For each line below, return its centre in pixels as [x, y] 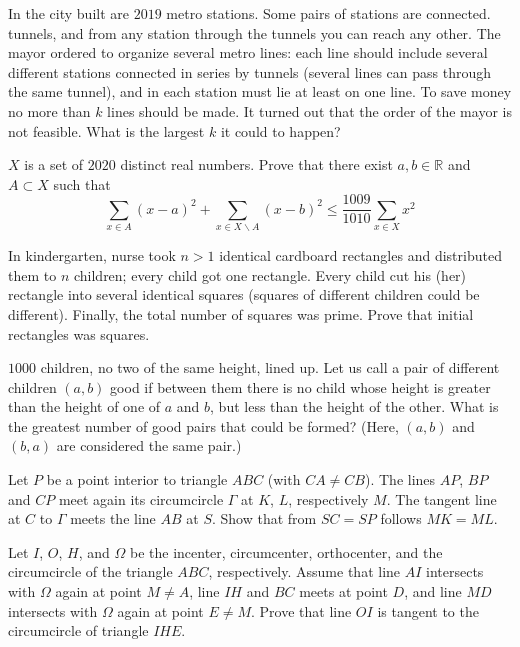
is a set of [54, 164]
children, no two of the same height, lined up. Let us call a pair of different [270, 367]
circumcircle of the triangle [90, 571]
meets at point [343, 591]
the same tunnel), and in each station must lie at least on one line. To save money [260, 91]
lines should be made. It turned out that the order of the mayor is [309, 110]
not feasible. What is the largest [106, 130]
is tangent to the [428, 610]
